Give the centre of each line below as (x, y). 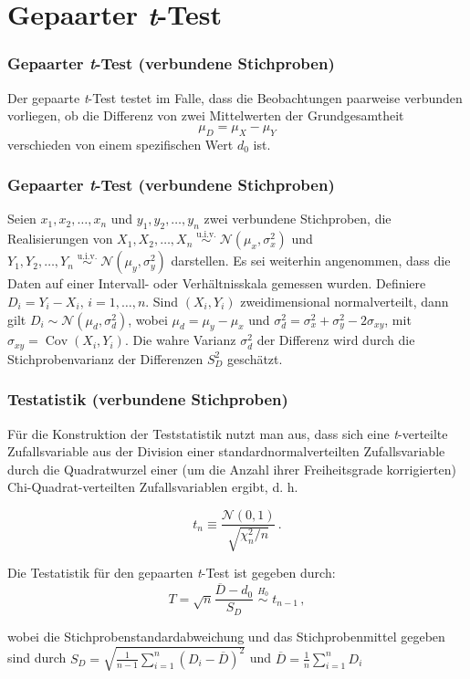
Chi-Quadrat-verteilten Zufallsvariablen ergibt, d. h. (153, 487)
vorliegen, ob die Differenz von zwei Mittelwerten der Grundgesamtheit (206, 115)
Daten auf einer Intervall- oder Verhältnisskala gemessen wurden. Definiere (217, 283)
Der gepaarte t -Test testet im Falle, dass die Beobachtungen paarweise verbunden (235, 97)
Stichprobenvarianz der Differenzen (105, 358)
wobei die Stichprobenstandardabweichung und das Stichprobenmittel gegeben (226, 636)
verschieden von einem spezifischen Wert (120, 144)
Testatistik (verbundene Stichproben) (148, 399)
